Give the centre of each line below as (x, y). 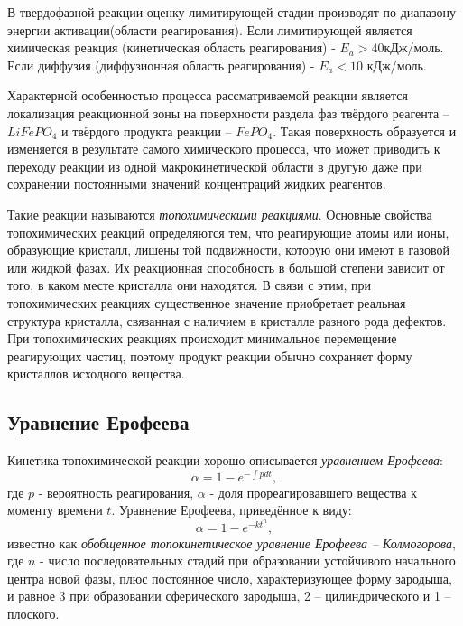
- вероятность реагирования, (116, 492)
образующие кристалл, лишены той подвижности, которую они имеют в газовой (228, 250)
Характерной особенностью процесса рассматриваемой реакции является (208, 95)
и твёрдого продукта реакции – (146, 131)
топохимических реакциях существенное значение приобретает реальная (207, 302)
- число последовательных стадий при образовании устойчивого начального (248, 561)
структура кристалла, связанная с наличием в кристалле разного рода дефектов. (227, 320)
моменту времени (55, 510)
